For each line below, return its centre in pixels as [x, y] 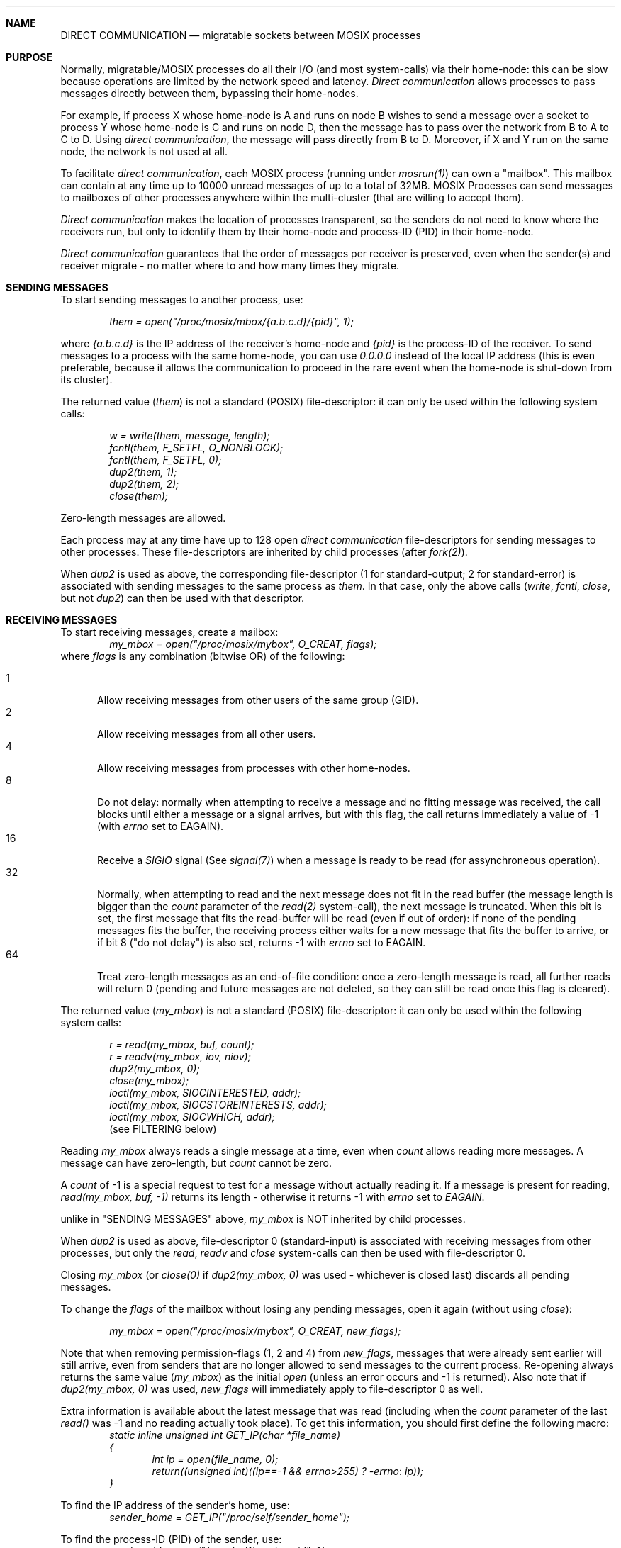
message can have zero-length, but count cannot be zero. [196, 1163]
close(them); [139, 496]
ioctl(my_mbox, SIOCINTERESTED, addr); [205, 1093]
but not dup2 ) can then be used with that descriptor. [183, 598]
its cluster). [86, 380]
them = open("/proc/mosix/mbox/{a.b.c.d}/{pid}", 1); [231, 321]
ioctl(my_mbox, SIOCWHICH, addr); [192, 1117]
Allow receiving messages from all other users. [207, 734]
